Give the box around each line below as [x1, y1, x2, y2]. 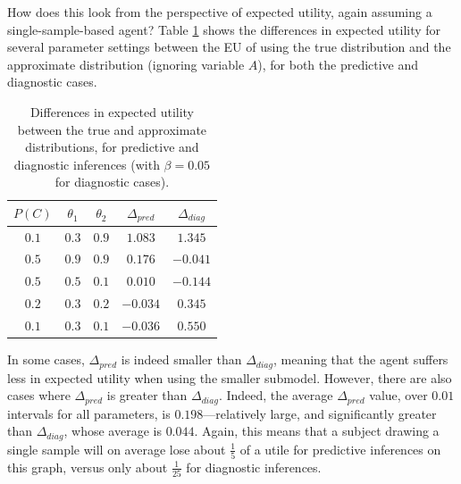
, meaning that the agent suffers [272, 350, 448, 369]
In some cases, [7, 350, 85, 369]
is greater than [106, 386, 188, 405]
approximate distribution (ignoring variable [7, 54, 245, 73]
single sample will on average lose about [7, 439, 226, 458]
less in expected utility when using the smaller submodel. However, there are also [7, 368, 452, 387]
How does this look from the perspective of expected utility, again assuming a [7, 3, 432, 21]
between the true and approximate [17, 120, 207, 138]
